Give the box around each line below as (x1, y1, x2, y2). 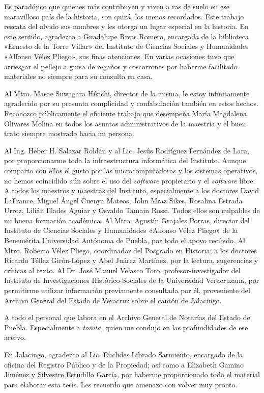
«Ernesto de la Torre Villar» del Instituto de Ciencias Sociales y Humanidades (4, 41, 249, 51)
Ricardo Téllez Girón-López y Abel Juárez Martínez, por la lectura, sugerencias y (4, 255, 258, 266)
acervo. (4, 332, 26, 343)
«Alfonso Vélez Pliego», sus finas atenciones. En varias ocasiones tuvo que (4, 50, 234, 61)
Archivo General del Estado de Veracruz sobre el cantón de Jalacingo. (4, 295, 222, 305)
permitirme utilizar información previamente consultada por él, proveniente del (4, 285, 250, 296)
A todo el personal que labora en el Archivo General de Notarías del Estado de (4, 312, 250, 323)
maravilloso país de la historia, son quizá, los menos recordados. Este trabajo (4, 11, 244, 21)
